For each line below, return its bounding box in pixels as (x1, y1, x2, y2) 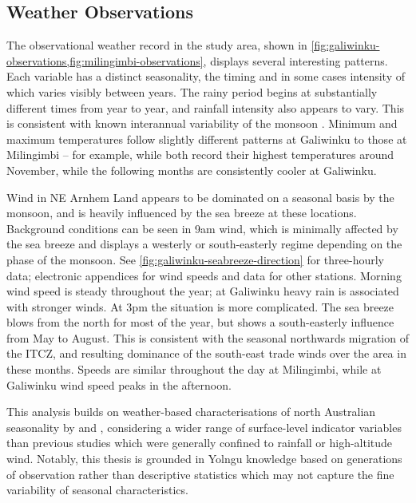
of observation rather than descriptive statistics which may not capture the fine (6, 465, 394, 482)
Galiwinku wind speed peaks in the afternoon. (6, 376, 232, 393)
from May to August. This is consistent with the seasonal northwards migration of (6, 329, 409, 346)
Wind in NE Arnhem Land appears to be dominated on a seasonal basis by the (6, 188, 394, 205)
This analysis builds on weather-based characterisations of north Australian (6, 403, 376, 420)
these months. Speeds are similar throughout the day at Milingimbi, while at (6, 361, 382, 378)
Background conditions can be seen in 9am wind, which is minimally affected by (6, 220, 398, 236)
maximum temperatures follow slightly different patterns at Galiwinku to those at (6, 130, 407, 147)
